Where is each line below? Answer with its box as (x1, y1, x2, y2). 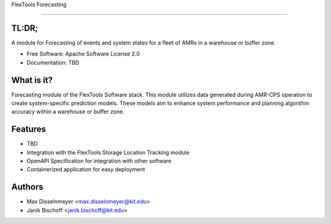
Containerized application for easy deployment (26, 166, 145, 173)
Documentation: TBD (26, 59, 80, 66)
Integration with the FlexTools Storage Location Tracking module (26, 149, 190, 156)
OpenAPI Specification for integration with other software (26, 157, 172, 165)
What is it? (11, 75, 53, 85)
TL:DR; (11, 23, 39, 33)
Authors (11, 182, 44, 192)
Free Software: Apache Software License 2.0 (26, 50, 140, 58)
